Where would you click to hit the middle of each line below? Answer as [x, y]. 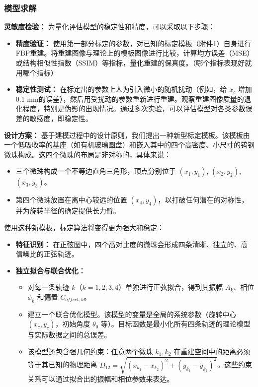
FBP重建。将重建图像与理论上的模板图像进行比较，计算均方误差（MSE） [135, 53]
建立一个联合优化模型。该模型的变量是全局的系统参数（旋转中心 [132, 314]
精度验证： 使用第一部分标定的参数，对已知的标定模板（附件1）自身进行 [133, 43]
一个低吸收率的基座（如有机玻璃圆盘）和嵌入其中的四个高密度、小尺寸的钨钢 [129, 145]
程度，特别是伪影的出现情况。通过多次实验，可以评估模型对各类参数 [134, 108]
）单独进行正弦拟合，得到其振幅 [171, 287]
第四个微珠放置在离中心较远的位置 [71, 200]
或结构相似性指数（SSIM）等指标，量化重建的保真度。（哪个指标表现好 [130, 63]
